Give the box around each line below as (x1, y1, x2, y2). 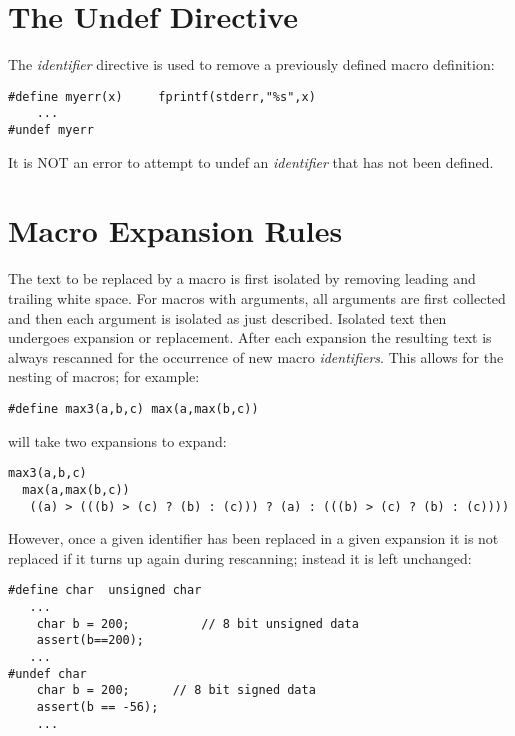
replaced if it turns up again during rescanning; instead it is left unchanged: (8, 547, 472, 568)
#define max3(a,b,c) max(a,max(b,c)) (8, 401, 259, 416)
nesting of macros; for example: (8, 366, 200, 387)
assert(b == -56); (36, 699, 159, 714)
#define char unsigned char (8, 583, 202, 598)
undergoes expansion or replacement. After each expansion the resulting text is (8, 327, 492, 348)
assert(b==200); (36, 633, 145, 648)
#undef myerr (8, 123, 94, 138)
